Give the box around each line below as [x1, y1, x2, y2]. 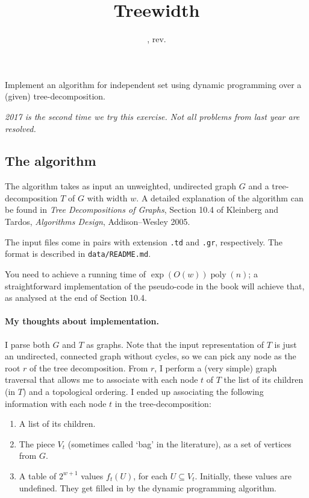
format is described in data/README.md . [5, 247, 151, 260]
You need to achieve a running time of [5, 267, 146, 280]
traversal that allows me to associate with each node [5, 373, 198, 386]
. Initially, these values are [195, 469, 292, 482]
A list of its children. [19, 417, 96, 430]
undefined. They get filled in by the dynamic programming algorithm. [19, 481, 276, 494]
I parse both [5, 338, 50, 350]
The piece [19, 437, 55, 450]
